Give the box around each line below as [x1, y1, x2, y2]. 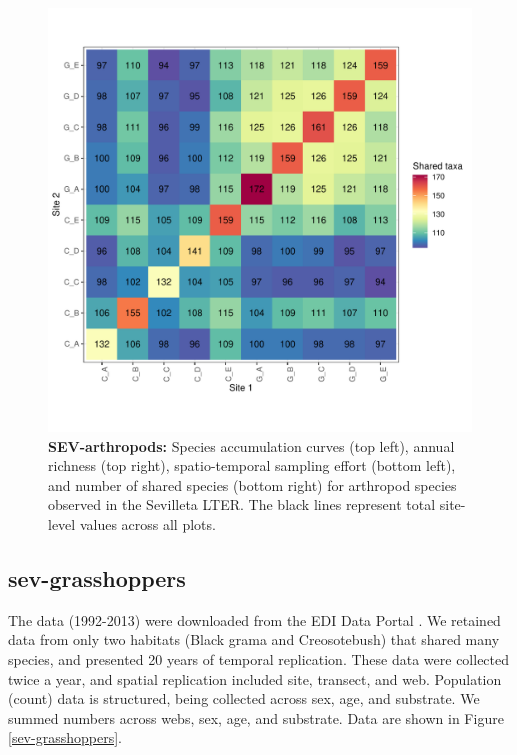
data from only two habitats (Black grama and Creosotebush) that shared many [8, 629, 500, 650]
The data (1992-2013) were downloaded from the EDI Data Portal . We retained [8, 609, 501, 630]
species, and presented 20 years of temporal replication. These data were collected [8, 648, 510, 669]
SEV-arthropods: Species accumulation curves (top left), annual [48, 435, 455, 456]
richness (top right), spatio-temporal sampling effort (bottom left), [48, 455, 456, 476]
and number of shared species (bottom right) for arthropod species [48, 474, 457, 495]
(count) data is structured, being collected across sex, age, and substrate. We [8, 688, 480, 709]
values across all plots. [79, 513, 216, 534]
